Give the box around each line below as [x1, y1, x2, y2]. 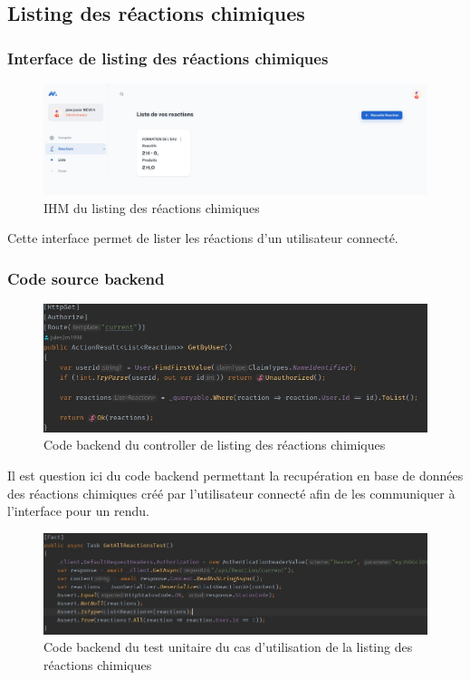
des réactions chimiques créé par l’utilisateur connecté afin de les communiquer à [7, 483, 456, 502]
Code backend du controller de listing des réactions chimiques [43, 435, 386, 454]
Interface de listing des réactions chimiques [7, 46, 329, 69]
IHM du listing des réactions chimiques [43, 198, 260, 217]
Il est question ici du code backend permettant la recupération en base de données [7, 466, 464, 485]
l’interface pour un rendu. [7, 501, 149, 520]
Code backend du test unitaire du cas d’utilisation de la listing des [43, 637, 413, 656]
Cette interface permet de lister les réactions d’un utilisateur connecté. [7, 228, 398, 248]
